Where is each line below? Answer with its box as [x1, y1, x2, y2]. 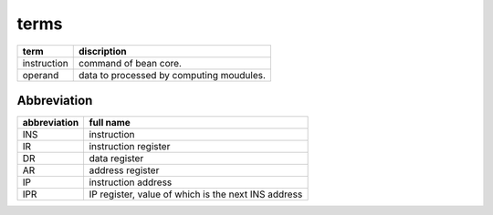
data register [89, 152, 144, 165]
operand [22, 68, 59, 81]
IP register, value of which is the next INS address [89, 188, 303, 200]
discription [79, 45, 127, 57]
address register [89, 164, 160, 177]
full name [89, 117, 131, 129]
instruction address [89, 176, 173, 189]
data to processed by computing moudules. [79, 68, 267, 81]
